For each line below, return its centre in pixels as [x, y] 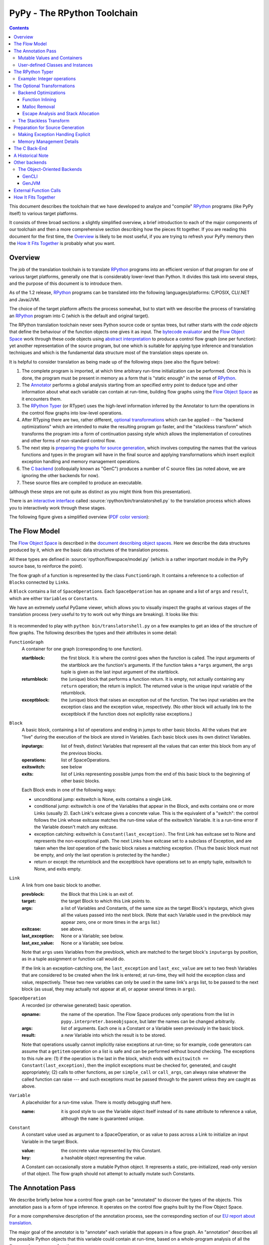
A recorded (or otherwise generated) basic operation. [76, 1005]
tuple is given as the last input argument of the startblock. [120, 672]
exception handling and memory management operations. [81, 462]
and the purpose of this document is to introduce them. [66, 283]
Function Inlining [40, 100]
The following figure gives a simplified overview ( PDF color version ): [79, 517]
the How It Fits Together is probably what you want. [62, 244]
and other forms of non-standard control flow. [69, 441]
